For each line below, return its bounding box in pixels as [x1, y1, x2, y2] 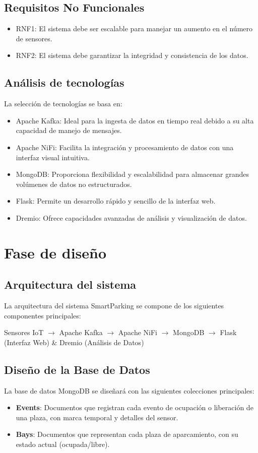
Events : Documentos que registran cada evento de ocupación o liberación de [16, 402, 253, 413]
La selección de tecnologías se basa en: [4, 98, 122, 109]
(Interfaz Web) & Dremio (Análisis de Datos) [4, 337, 144, 347]
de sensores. [16, 33, 52, 43]
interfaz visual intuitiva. [16, 152, 90, 162]
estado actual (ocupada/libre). [16, 439, 110, 449]
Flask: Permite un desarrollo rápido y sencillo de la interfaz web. [16, 196, 216, 206]
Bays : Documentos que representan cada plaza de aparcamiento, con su [16, 429, 238, 439]
